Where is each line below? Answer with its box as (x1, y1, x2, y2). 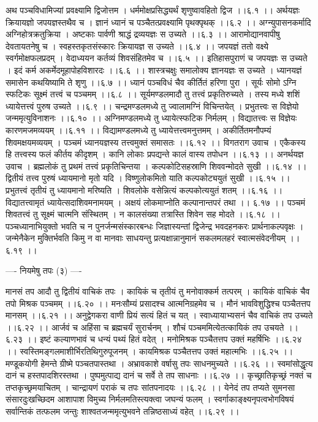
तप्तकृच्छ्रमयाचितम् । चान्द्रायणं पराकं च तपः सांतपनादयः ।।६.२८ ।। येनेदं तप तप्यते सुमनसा (6, 380, 295, 393)
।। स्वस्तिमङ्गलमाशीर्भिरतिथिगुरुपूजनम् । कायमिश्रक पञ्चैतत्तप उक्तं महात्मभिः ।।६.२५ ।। (6, 345, 293, 358)
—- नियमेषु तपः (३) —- (6, 264, 82, 277)
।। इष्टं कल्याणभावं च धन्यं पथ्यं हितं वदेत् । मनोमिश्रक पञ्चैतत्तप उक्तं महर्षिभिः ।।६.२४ (25, 333, 302, 345)
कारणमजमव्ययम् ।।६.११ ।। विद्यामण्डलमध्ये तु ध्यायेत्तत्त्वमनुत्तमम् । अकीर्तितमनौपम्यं (6, 123, 271, 136)
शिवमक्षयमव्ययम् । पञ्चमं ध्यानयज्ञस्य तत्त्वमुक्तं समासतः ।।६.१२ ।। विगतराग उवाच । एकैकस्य (6, 135, 306, 148)
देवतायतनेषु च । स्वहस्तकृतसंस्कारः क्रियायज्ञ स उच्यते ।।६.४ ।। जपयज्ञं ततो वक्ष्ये (6, 39, 269, 52)
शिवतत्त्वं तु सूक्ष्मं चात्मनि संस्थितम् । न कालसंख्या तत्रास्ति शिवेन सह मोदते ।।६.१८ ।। (6, 208, 281, 220)
